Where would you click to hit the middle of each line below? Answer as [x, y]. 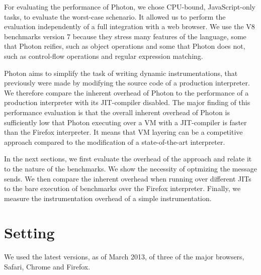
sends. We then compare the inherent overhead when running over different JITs [128, 178]
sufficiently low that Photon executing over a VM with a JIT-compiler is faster [125, 122]
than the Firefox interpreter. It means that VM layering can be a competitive [123, 132]
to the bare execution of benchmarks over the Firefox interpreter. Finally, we [122, 188]
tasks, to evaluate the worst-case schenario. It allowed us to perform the [115, 16]
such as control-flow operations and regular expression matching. [104, 56]
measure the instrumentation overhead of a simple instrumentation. [108, 198]
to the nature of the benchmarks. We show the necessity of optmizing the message [130, 168]
